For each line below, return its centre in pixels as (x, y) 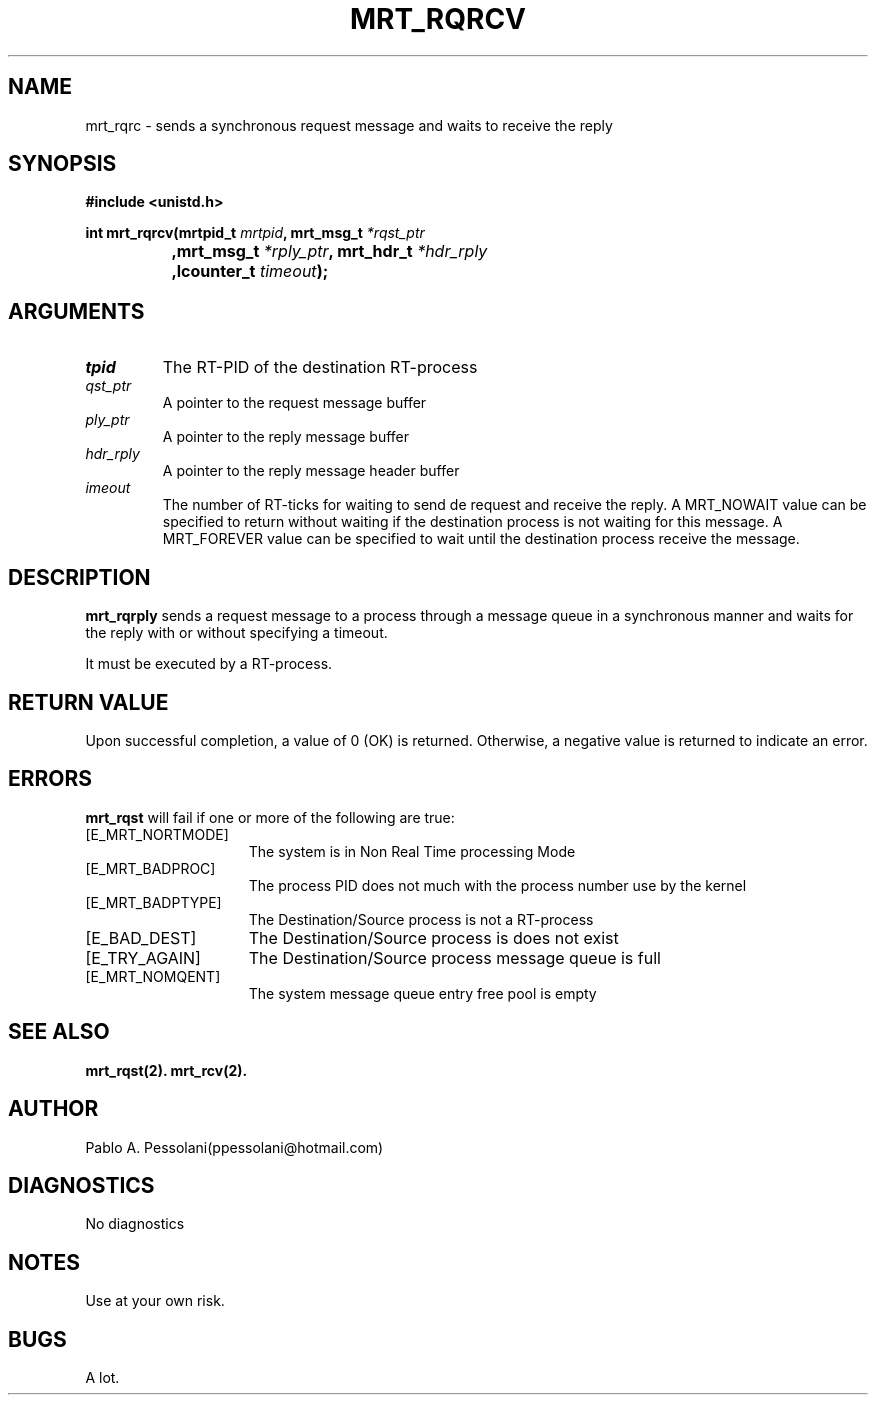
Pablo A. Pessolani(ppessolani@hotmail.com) (234, 1147)
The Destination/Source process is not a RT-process (421, 919)
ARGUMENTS (76, 311)
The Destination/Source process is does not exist (433, 937)
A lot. (102, 1378)
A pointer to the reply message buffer (286, 437)
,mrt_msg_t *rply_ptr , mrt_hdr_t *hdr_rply (329, 251)
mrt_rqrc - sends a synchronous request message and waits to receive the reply (349, 125)
